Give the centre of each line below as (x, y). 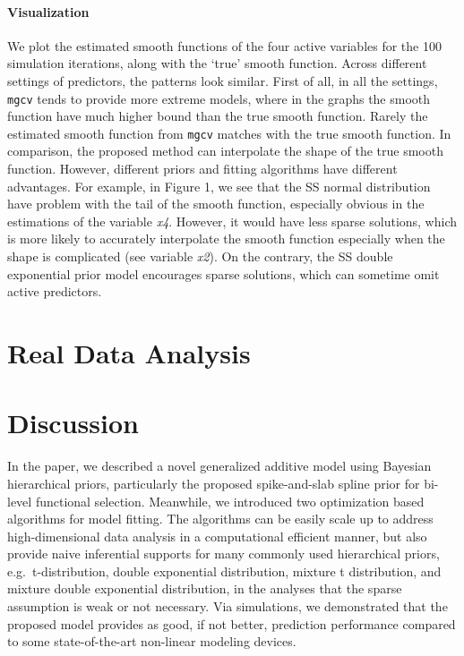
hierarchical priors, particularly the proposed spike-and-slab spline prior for (214, 483)
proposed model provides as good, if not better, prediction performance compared (232, 623)
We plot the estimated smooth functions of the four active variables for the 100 (224, 45)
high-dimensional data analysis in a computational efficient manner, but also (217, 536)
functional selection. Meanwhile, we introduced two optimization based (230, 501)
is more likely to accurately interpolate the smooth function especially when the (226, 239)
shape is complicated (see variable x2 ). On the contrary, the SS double (200, 256)
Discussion (73, 423)
